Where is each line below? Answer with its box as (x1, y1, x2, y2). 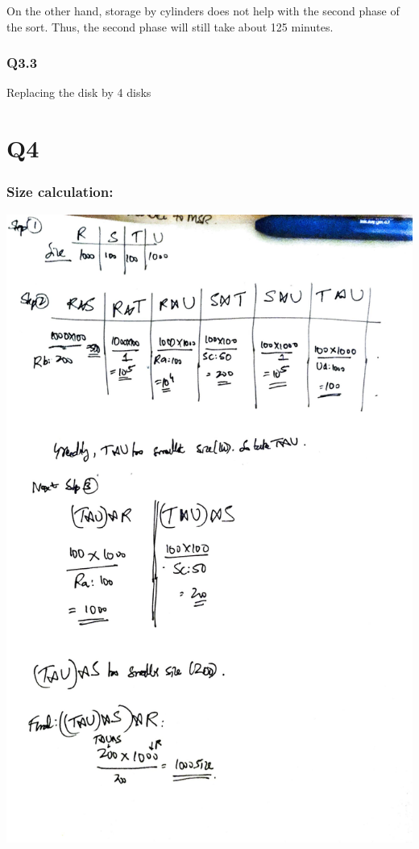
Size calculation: (6, 182, 114, 202)
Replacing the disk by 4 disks (6, 84, 151, 101)
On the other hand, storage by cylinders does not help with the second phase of (6, 2, 400, 19)
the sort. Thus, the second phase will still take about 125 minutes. (6, 18, 334, 35)
